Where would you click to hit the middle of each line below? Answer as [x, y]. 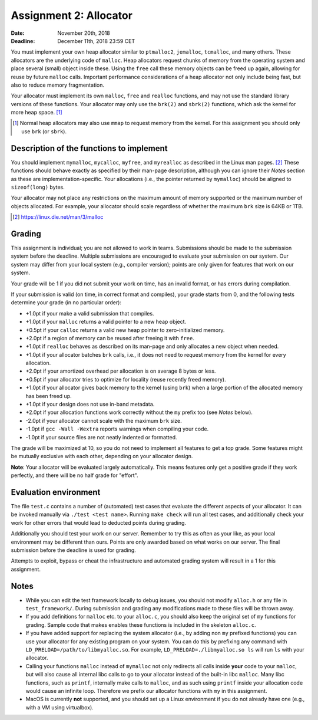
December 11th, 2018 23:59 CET [96, 41]
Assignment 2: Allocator [72, 15]
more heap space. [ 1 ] [37, 113]
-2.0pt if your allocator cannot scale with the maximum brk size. [104, 420]
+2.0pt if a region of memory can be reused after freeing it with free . [110, 338]
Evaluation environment [56, 492]
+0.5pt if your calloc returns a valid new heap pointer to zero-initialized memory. [125, 330]
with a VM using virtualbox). [59, 707]
